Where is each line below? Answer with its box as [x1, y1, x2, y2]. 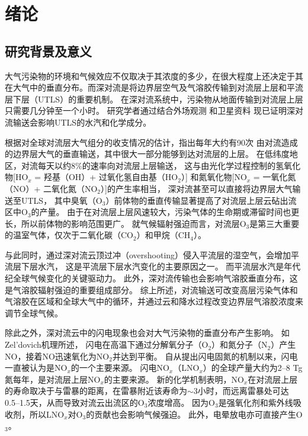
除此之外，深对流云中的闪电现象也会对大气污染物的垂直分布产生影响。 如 [5, 326, 290, 339]
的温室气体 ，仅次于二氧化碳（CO [5, 229, 133, 241]
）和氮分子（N [211, 338, 268, 351]
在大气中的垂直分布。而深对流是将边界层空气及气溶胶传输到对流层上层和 [5, 81, 287, 94]
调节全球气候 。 [5, 306, 63, 319]
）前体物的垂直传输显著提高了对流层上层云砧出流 [105, 194, 297, 206]
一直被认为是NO [5, 361, 68, 374]
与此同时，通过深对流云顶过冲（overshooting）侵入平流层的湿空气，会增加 [5, 248, 291, 261]
